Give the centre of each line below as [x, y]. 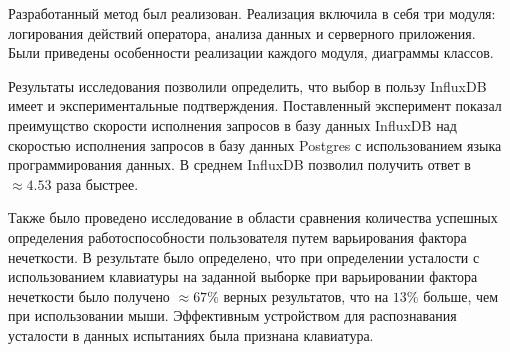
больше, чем [461, 295]
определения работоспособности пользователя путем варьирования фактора [237, 236]
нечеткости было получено [89, 295]
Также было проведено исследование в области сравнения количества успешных [253, 217]
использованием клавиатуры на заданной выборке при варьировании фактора [243, 276]
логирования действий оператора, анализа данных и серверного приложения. [242, 32]
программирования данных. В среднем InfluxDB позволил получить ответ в [239, 164]
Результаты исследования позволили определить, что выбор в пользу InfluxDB [247, 85]
